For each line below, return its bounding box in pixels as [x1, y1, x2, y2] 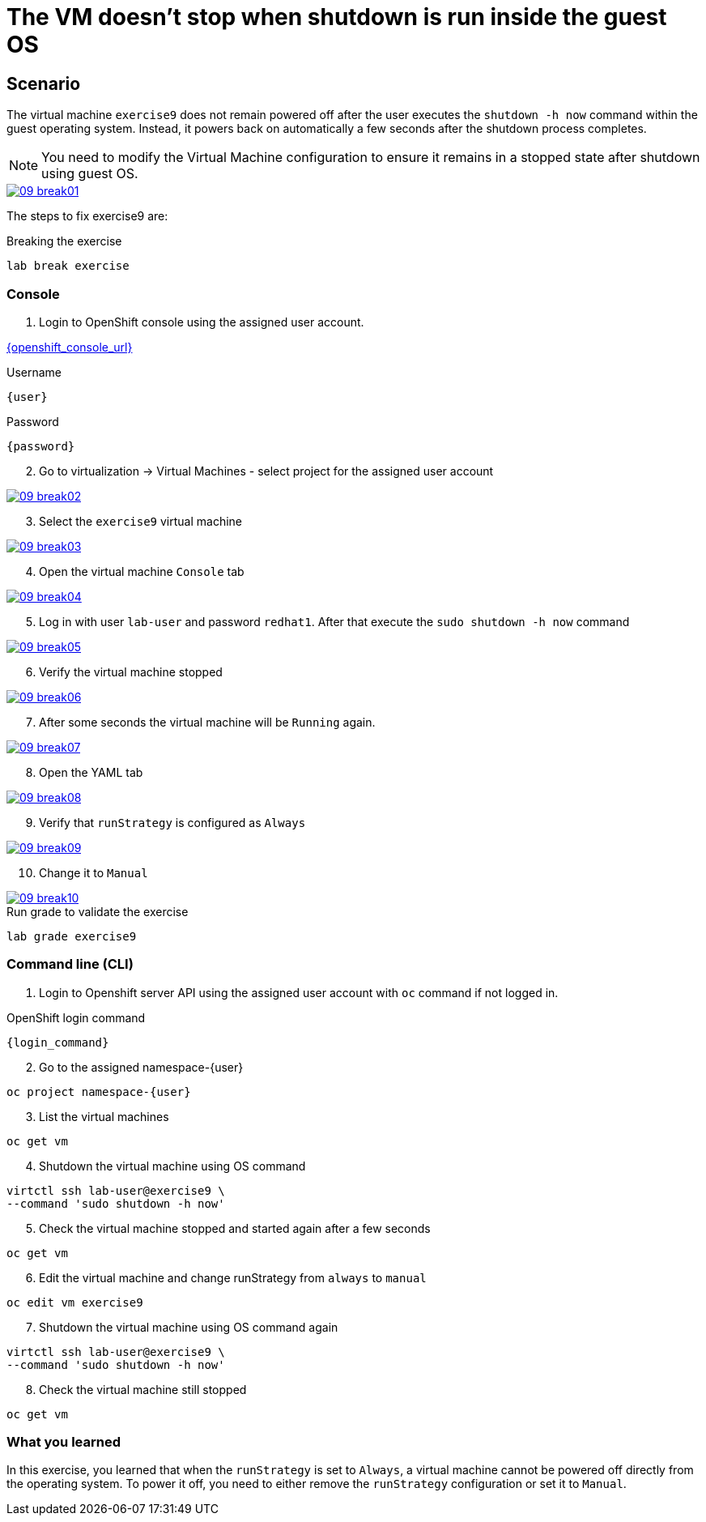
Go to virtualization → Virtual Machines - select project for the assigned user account [39, 463, 494, 478]
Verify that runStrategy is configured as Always [39, 815, 306, 829]
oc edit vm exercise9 [6, 1295, 143, 1309]
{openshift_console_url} [6, 339, 133, 354]
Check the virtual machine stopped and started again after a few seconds [39, 1221, 431, 1235]
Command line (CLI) [6, 956, 134, 973]
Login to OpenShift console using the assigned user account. [39, 314, 364, 329]
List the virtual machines [39, 1109, 169, 1123]
